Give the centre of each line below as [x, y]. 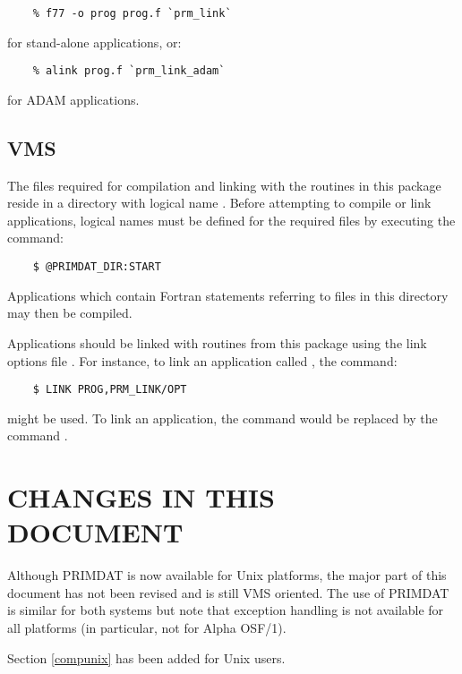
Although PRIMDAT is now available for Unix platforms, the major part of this [227, 575]
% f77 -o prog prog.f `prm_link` [132, 13]
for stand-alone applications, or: [94, 42]
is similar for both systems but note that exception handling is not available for [226, 610]
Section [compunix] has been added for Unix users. [146, 657]
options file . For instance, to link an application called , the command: [202, 360]
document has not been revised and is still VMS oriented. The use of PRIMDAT [228, 592]
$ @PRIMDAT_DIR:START [97, 267]
